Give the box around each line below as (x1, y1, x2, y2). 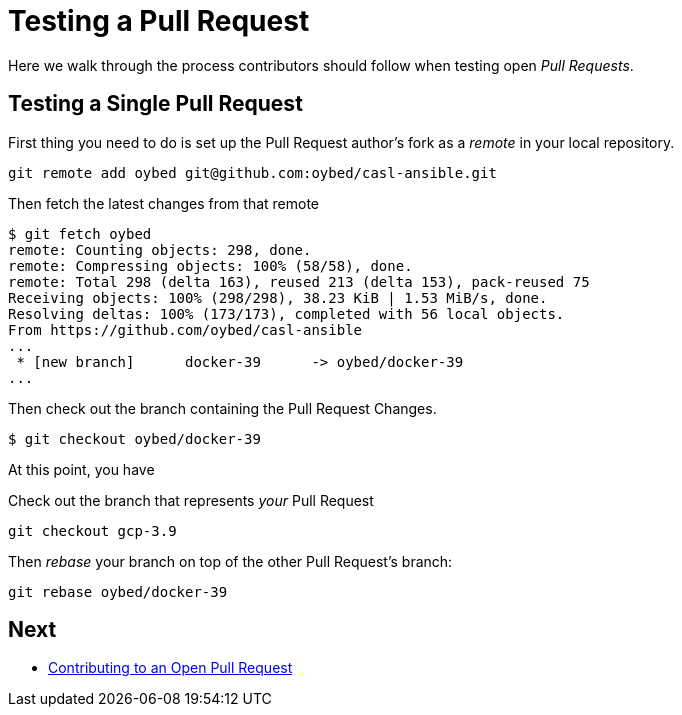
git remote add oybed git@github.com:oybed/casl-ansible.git (8, 164, 497, 181)
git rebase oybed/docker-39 (8, 583, 228, 600)
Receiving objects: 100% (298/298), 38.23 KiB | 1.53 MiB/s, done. (8, 289, 548, 306)
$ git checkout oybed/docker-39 (8, 430, 261, 447)
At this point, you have (8, 460, 155, 478)
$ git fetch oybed (8, 225, 152, 242)
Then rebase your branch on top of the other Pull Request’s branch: (8, 552, 453, 570)
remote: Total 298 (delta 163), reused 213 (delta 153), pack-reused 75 (8, 273, 590, 290)
